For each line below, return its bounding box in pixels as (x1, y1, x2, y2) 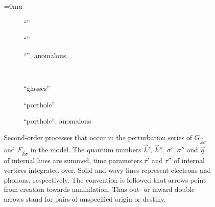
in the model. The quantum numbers (30, 144, 141, 154)
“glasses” (24, 83, 50, 93)
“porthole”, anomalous (24, 116, 91, 126)
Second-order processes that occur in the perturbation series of (4, 132, 192, 142)
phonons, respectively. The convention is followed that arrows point (4, 174, 206, 185)
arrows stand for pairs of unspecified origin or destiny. (4, 193, 166, 204)
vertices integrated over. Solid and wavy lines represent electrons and (4, 165, 211, 175)
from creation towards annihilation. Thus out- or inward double (4, 184, 195, 194)
